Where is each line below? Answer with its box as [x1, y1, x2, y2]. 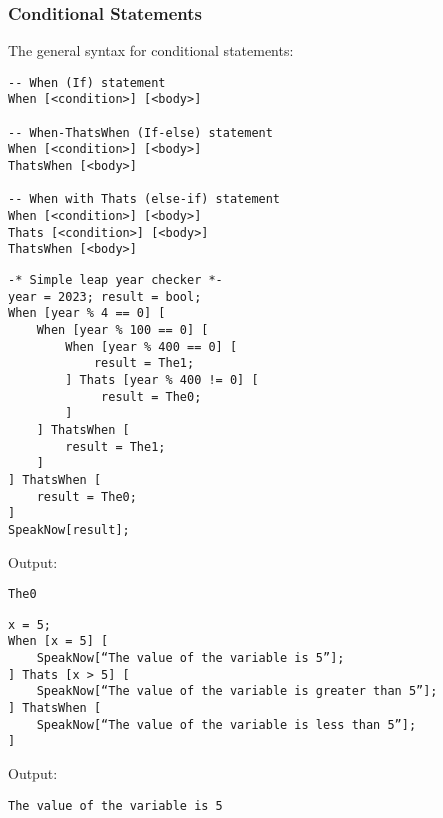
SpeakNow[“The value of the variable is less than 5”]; [36, 717, 417, 732]
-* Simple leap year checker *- [8, 273, 223, 288]
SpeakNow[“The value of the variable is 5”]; [36, 651, 345, 666]
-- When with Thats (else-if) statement [8, 192, 281, 207]
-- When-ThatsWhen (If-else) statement [8, 125, 273, 140]
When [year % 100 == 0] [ [36, 323, 209, 337]
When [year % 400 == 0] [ [65, 339, 238, 354]
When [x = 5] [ [8, 634, 109, 649]
